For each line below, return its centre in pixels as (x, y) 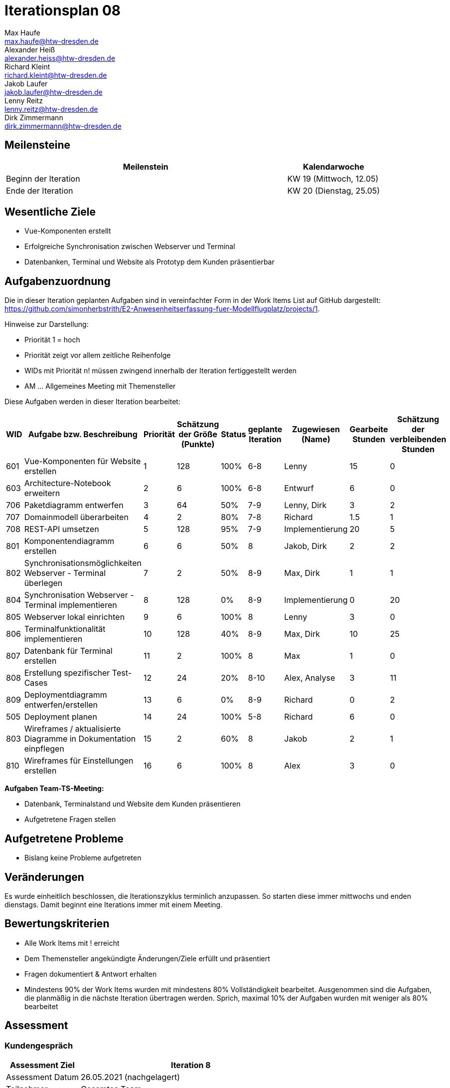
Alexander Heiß (30, 49)
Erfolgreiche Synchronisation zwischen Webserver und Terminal (130, 247)
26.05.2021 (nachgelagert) (130, 1077)
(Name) (316, 439)
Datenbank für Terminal (68, 651)
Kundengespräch (39, 1045)
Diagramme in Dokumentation (80, 739)
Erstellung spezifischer (67, 673)
